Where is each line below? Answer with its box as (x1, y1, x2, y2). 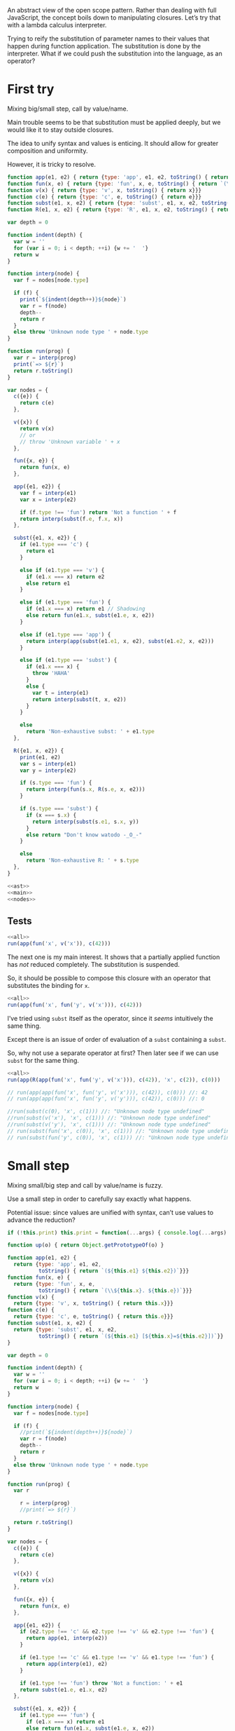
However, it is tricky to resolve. (7, 160, 97, 168)
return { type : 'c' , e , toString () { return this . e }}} (13, 1313, 173, 1320)
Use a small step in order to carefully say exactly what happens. (7, 1195, 192, 1203)
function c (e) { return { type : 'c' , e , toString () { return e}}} (7, 193, 201, 201)
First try (7, 81, 55, 97)
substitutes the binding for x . (7, 982, 90, 989)
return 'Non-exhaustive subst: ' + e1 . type (25, 728, 155, 735)
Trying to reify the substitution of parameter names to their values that (7, 34, 210, 43)
